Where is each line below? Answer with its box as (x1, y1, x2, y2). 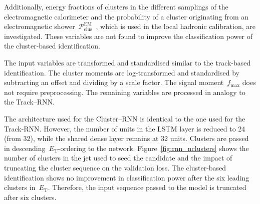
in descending (4, 142, 46, 153)
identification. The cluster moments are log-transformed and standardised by (4, 67, 239, 77)
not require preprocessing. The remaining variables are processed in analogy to (4, 86, 245, 97)
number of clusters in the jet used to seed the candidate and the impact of (4, 152, 232, 163)
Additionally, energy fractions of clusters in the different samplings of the (4, 1, 228, 11)
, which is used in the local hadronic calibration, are (96, 21, 255, 31)
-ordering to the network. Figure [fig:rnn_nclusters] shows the (58, 142, 249, 153)
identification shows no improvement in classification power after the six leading (4, 172, 249, 182)
